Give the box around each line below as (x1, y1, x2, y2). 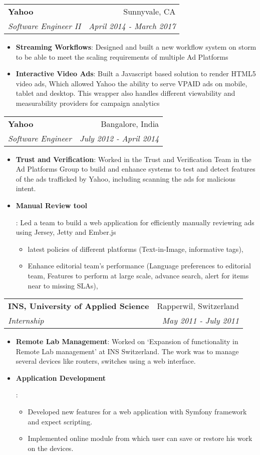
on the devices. (28, 442, 74, 453)
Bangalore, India (101, 117, 159, 129)
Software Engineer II (8, 20, 81, 32)
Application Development (16, 372, 106, 383)
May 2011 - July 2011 (162, 315, 239, 327)
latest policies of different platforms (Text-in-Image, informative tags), (28, 243, 243, 254)
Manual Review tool (16, 200, 88, 210)
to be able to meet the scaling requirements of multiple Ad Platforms (16, 51, 228, 62)
